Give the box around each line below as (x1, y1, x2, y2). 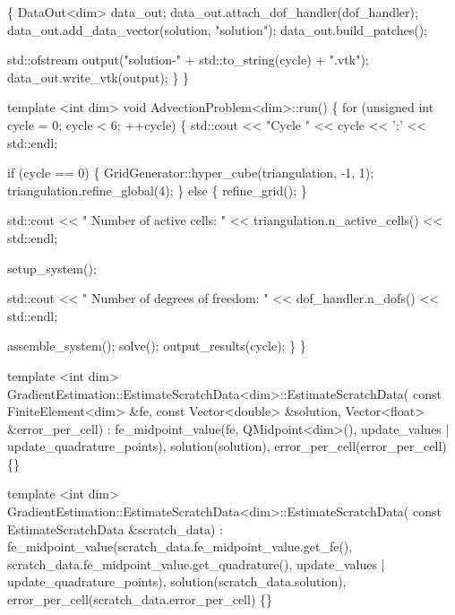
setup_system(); (7, 258, 97, 277)
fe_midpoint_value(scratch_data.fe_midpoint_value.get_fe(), (7, 537, 353, 556)
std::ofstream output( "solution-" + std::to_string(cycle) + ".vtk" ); (7, 50, 369, 69)
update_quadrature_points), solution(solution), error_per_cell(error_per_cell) (7, 437, 447, 455)
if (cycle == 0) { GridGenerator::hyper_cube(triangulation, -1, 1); (7, 163, 374, 182)
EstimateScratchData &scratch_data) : (7, 519, 223, 538)
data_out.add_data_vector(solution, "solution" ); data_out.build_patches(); (7, 20, 427, 39)
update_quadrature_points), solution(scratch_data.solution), (7, 572, 347, 591)
